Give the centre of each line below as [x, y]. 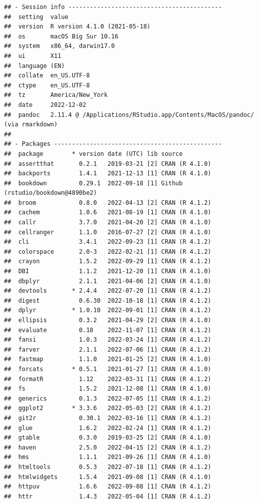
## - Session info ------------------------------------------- [113, 7]
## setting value [36, 17]
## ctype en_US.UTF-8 [47, 85]
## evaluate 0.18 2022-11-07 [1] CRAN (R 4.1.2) [108, 330]
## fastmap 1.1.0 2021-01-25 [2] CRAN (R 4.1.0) [108, 359]
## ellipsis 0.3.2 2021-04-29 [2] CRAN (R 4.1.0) [108, 320]
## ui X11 [33, 56]
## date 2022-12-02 [45, 105]
